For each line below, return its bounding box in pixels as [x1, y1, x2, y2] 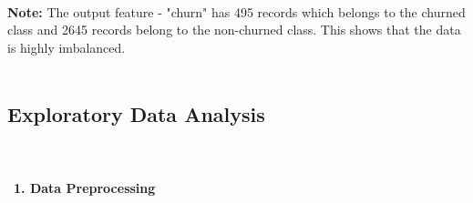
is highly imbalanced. [7, 37, 126, 56]
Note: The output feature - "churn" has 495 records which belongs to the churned [7, 2, 466, 21]
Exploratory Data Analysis [7, 100, 265, 128]
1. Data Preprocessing [14, 178, 156, 198]
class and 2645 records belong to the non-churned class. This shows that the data [7, 20, 461, 39]
